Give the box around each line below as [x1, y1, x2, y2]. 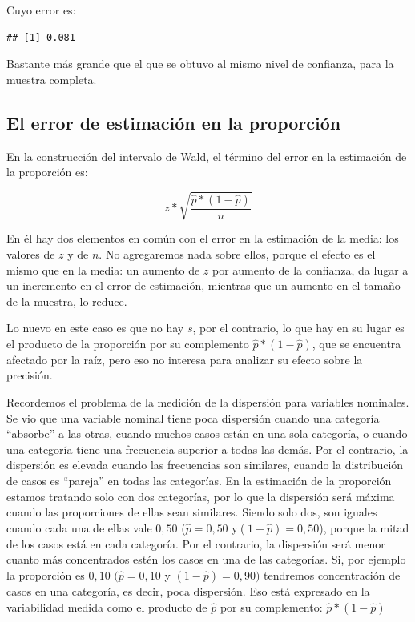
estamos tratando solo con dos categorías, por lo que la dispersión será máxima [6, 488, 395, 504]
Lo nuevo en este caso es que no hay [6, 319, 184, 336]
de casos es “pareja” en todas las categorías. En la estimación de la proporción [6, 472, 392, 489]
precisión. [6, 367, 53, 383]
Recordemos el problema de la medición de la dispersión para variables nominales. [6, 394, 409, 411]
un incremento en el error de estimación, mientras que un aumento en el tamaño [6, 277, 401, 294]
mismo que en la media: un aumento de [6, 261, 200, 278]
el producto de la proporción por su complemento [6, 335, 249, 351]
